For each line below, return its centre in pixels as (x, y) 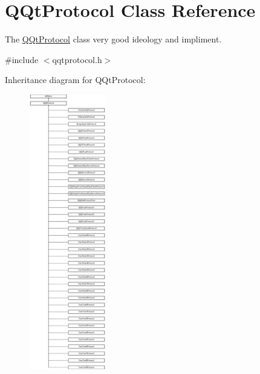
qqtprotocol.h (77, 59)
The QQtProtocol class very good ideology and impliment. (113, 39)
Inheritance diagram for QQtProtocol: (75, 80)
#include (22, 59)
